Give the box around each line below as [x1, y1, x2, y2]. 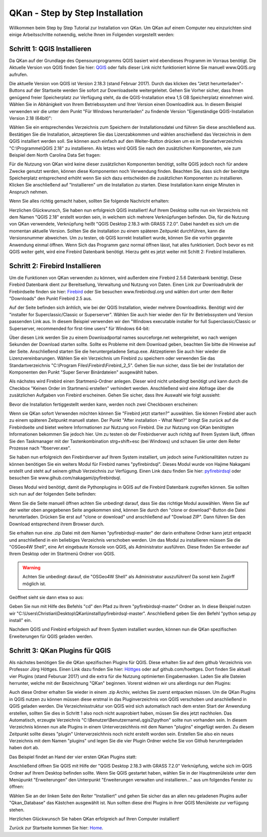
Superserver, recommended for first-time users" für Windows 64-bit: [9, 325, 150, 332]
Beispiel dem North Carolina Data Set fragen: [9, 152, 101, 158]
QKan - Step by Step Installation [9, 7, 143, 18]
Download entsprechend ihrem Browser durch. [9, 521, 105, 527]
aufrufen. [9, 71, 28, 77]
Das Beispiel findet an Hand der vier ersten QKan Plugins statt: [9, 754, 137, 760]
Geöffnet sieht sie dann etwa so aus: [9, 594, 84, 600]
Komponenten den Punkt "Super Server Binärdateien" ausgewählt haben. [9, 369, 158, 375]
